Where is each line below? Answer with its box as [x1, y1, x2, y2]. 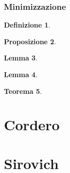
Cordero [4, 115, 60, 135]
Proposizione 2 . [4, 36, 56, 46]
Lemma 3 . [4, 53, 38, 63]
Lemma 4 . [4, 69, 38, 79]
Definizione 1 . [4, 20, 51, 30]
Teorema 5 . [4, 86, 42, 96]
